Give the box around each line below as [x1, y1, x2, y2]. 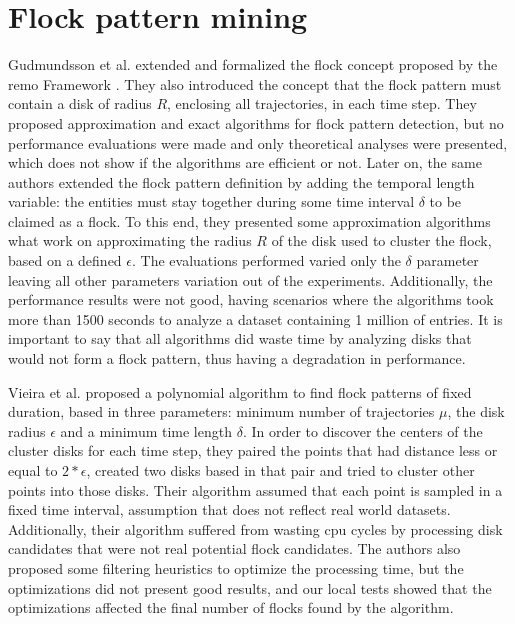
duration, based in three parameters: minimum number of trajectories [8, 401, 435, 422]
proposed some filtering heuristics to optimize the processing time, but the [8, 557, 464, 578]
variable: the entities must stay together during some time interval [8, 191, 415, 212]
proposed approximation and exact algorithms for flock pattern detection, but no [8, 112, 504, 133]
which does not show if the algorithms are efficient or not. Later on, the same [8, 152, 482, 173]
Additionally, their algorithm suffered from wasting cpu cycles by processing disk [8, 518, 503, 539]
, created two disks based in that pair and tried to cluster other [86, 460, 475, 480]
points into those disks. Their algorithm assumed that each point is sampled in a [8, 479, 503, 500]
